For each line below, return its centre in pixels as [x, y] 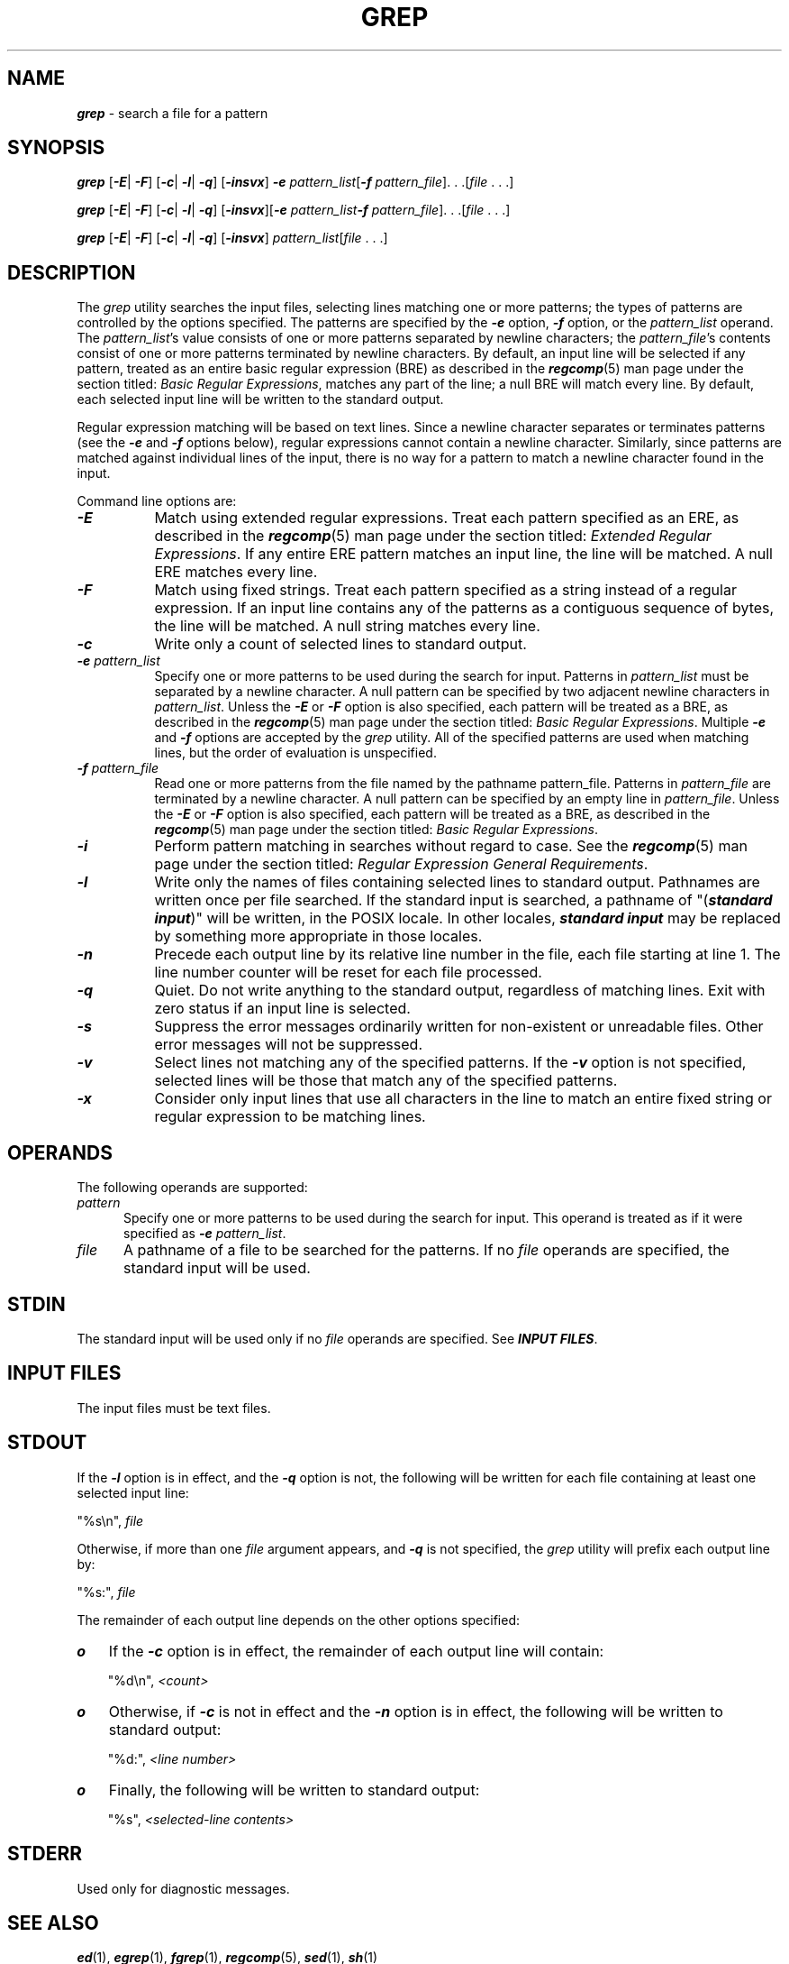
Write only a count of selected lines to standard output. [340, 644]
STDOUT [47, 1443]
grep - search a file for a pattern [172, 113]
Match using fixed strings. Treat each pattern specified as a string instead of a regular [445, 590]
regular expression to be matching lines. [290, 1117]
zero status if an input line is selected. [282, 1009]
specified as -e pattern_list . [205, 1234]
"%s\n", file [110, 1520]
